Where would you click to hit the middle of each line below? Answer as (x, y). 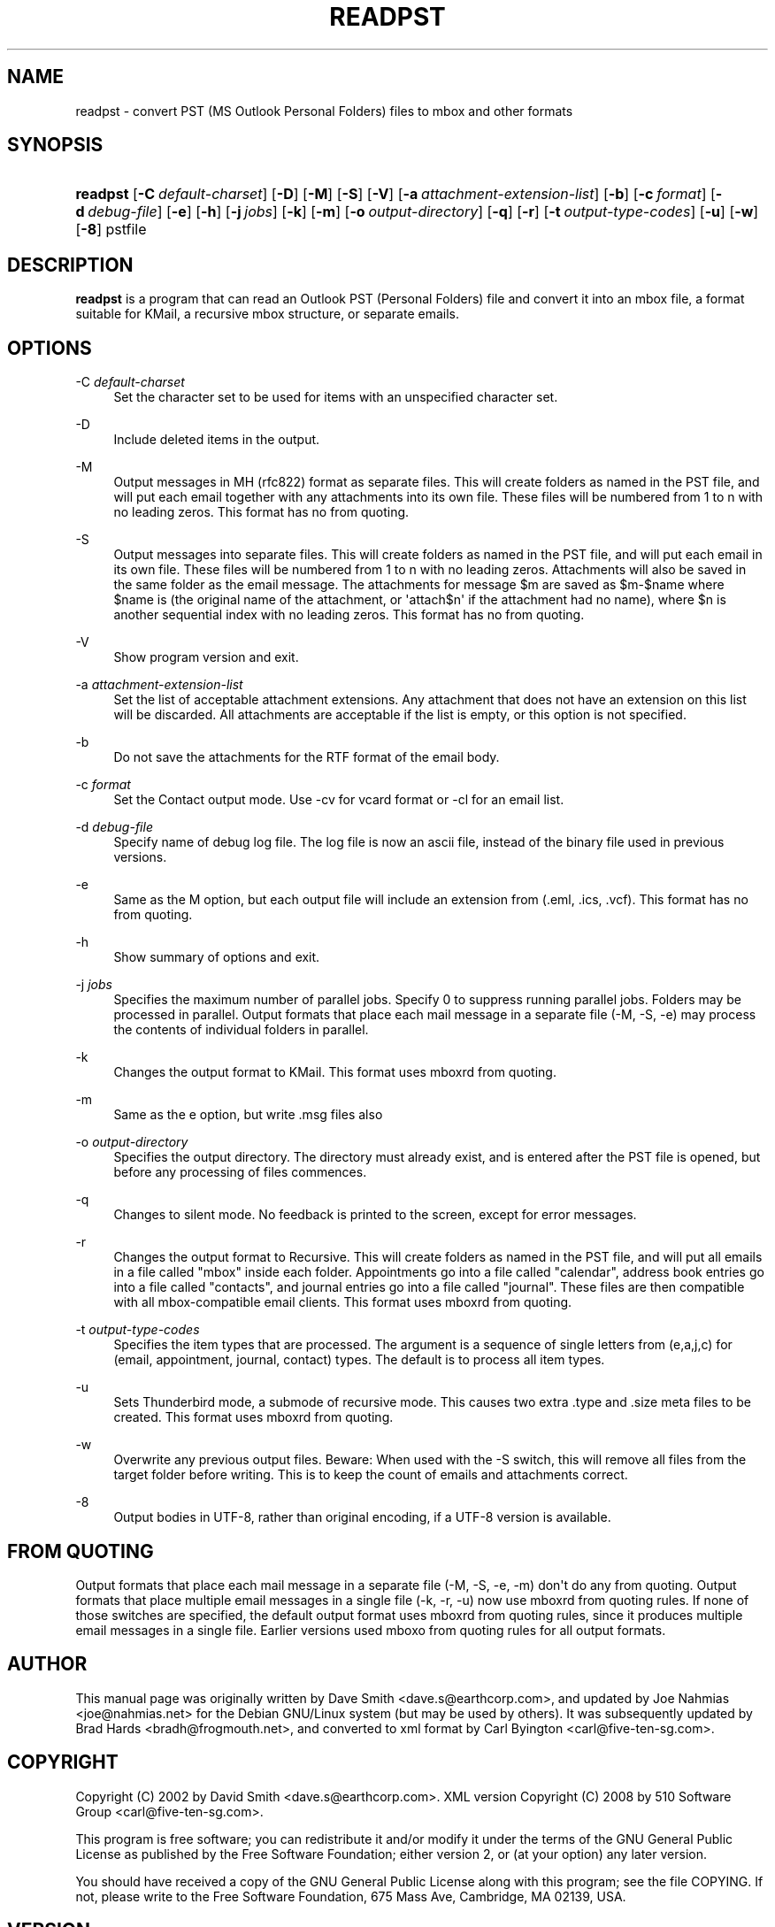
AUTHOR (47, 1664)
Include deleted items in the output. (217, 440)
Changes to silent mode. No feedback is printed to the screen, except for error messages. (375, 1215)
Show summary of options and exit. (217, 957)
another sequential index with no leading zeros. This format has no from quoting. (349, 615)
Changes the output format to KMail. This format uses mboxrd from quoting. (335, 1072)
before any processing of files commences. (240, 1172)
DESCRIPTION (70, 265)
